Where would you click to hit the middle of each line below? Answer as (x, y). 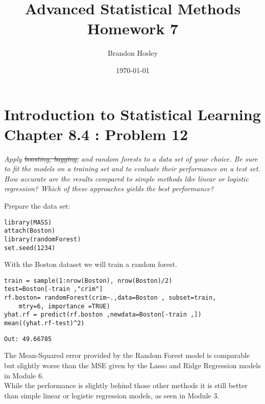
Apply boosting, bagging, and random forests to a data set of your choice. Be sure (131, 158)
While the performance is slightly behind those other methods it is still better (126, 385)
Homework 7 (133, 28)
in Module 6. (24, 375)
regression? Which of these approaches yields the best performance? (109, 188)
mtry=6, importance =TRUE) (64, 306)
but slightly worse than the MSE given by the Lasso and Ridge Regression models (132, 365)
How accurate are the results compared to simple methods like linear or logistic (126, 178)
